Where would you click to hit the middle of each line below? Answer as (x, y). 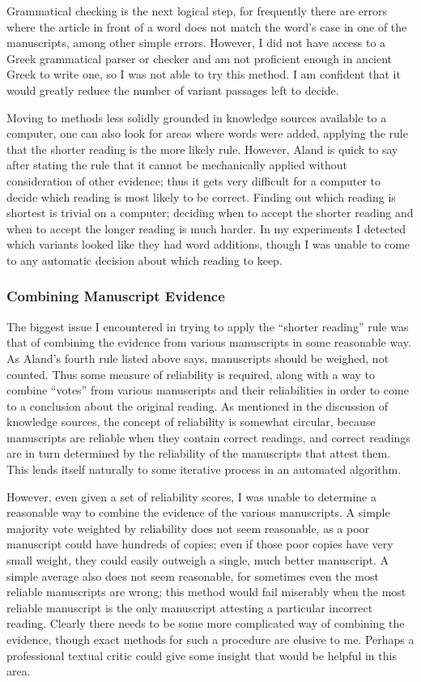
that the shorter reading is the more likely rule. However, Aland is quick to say (202, 149)
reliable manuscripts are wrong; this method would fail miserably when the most (206, 592)
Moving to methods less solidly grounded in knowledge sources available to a (197, 117)
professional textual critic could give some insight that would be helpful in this (202, 655)
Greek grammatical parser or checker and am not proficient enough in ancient (200, 58)
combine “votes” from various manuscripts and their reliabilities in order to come (208, 390)
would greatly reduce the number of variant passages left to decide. (173, 90)
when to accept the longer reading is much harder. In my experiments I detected (206, 228)
